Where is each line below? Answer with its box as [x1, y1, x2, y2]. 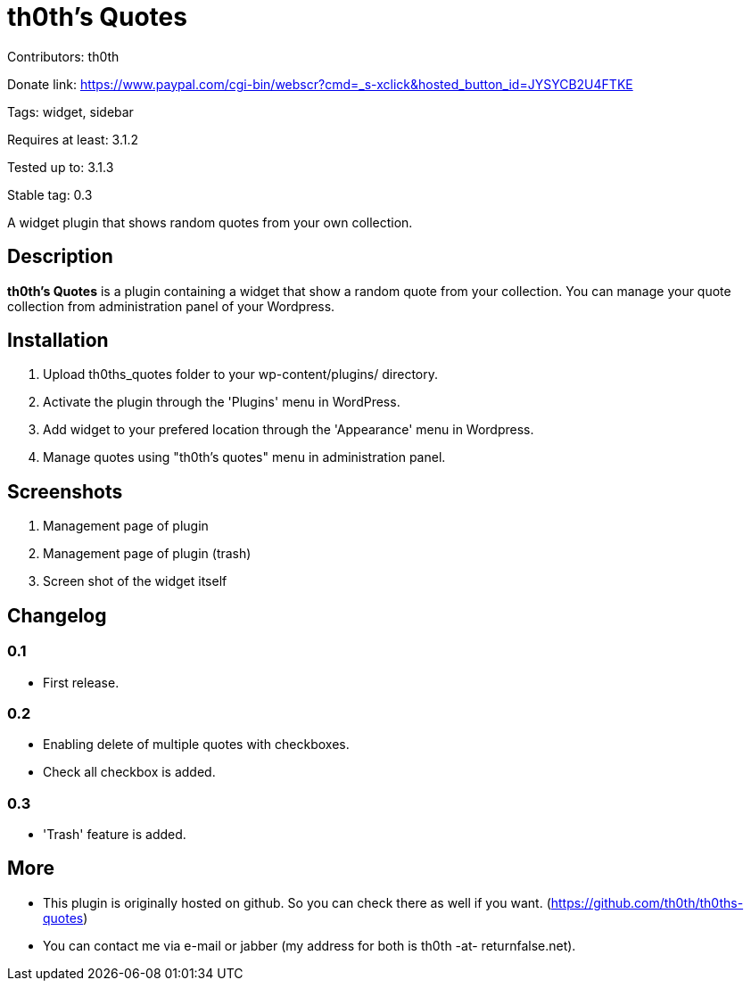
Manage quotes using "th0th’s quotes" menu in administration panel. [43, 449, 446, 465]
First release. [43, 674, 120, 690]
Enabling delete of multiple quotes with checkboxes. [43, 737, 350, 753]
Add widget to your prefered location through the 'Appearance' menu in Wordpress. [43, 422, 534, 438]
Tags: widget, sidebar [7, 103, 134, 119]
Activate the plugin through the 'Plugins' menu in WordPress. [43, 394, 400, 410]
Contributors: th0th [7, 48, 120, 64]
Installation [7, 329, 109, 352]
